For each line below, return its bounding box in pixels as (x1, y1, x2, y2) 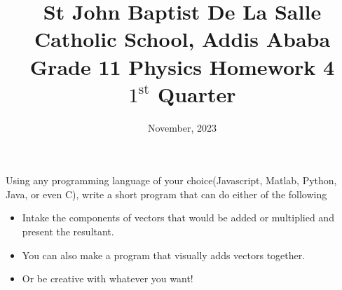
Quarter (158, 79, 236, 108)
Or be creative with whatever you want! (22, 271, 193, 286)
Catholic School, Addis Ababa (34, 25, 331, 53)
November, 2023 (147, 120, 217, 134)
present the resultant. (22, 224, 114, 239)
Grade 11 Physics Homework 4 (29, 52, 335, 81)
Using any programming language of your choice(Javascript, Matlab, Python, (6, 173, 337, 188)
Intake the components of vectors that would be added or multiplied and (22, 210, 334, 225)
